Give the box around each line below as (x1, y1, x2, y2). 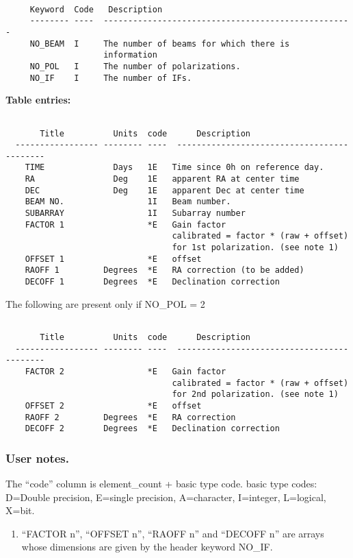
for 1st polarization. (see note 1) (172, 243, 339, 253)
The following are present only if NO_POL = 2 (5, 296, 205, 311)
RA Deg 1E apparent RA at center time (25, 174, 300, 184)
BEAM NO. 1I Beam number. (25, 197, 231, 207)
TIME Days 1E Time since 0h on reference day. (25, 162, 324, 173)
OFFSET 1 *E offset (25, 254, 202, 264)
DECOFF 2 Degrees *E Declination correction (25, 424, 280, 434)
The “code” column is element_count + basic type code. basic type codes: (5, 476, 317, 491)
